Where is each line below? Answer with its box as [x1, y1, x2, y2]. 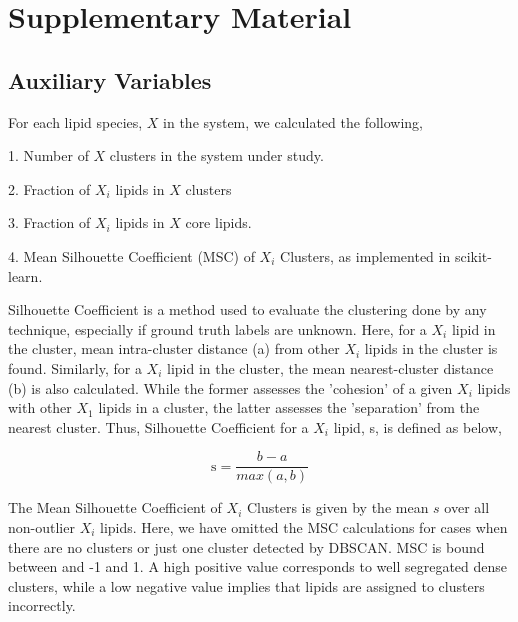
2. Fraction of [8, 178, 91, 199]
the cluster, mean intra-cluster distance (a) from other [8, 338, 340, 359]
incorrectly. [8, 595, 76, 616]
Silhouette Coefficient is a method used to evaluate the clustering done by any [8, 299, 487, 320]
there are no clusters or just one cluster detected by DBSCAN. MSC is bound [8, 536, 485, 557]
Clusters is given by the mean [246, 497, 429, 518]
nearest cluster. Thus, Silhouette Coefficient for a [8, 416, 309, 437]
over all [444, 497, 490, 518]
